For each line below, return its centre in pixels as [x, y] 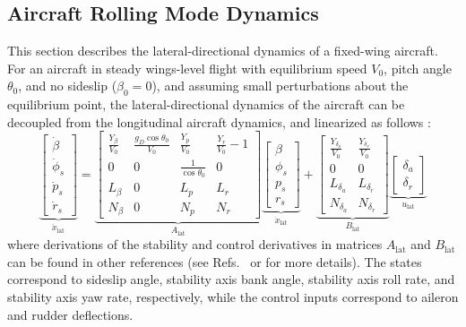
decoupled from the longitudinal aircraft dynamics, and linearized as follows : [219, 121]
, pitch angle [418, 68]
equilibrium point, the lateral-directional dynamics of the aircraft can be [206, 104]
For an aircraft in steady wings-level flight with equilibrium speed [187, 68]
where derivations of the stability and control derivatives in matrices [195, 244]
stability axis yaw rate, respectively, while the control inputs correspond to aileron [233, 296]
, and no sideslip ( [68, 86]
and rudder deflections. [70, 314]
